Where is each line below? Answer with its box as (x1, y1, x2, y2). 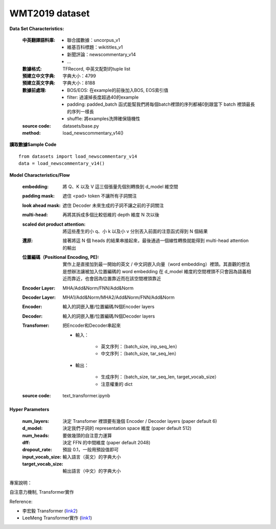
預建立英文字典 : (22, 80, 56, 86)
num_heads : (22, 432, 50, 439)
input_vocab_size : (22, 453, 61, 460)
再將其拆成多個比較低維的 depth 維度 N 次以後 (62, 212, 159, 218)
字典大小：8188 (62, 80, 96, 86)
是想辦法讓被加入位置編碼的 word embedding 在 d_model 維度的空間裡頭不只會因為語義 (62, 268, 247, 274)
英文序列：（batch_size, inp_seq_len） (101, 344, 180, 349)
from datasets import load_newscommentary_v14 (18, 153, 137, 159)
